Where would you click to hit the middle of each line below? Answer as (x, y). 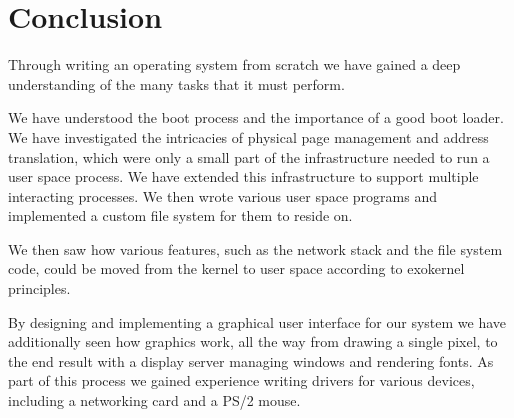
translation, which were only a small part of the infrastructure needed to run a (249, 156)
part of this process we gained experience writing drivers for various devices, (241, 380)
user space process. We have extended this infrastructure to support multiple (243, 176)
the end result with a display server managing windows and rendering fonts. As (251, 360)
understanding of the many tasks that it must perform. (176, 83)
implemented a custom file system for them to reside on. (180, 215)
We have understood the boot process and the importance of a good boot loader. (256, 117)
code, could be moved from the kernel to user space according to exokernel (236, 268)
